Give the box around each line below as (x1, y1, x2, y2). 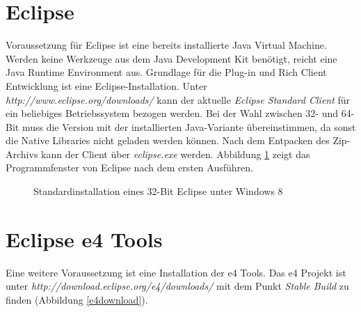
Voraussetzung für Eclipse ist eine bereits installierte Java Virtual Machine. (6, 38, 327, 52)
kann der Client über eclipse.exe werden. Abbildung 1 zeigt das (41, 146, 310, 161)
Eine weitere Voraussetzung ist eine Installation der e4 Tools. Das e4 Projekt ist (6, 265, 346, 279)
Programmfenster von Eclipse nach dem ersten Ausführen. (6, 160, 253, 175)
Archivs (6, 146, 38, 161)
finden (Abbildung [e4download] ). (6, 292, 148, 306)
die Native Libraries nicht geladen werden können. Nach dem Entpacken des (6, 133, 330, 148)
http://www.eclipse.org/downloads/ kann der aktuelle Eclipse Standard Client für (6, 92, 351, 107)
